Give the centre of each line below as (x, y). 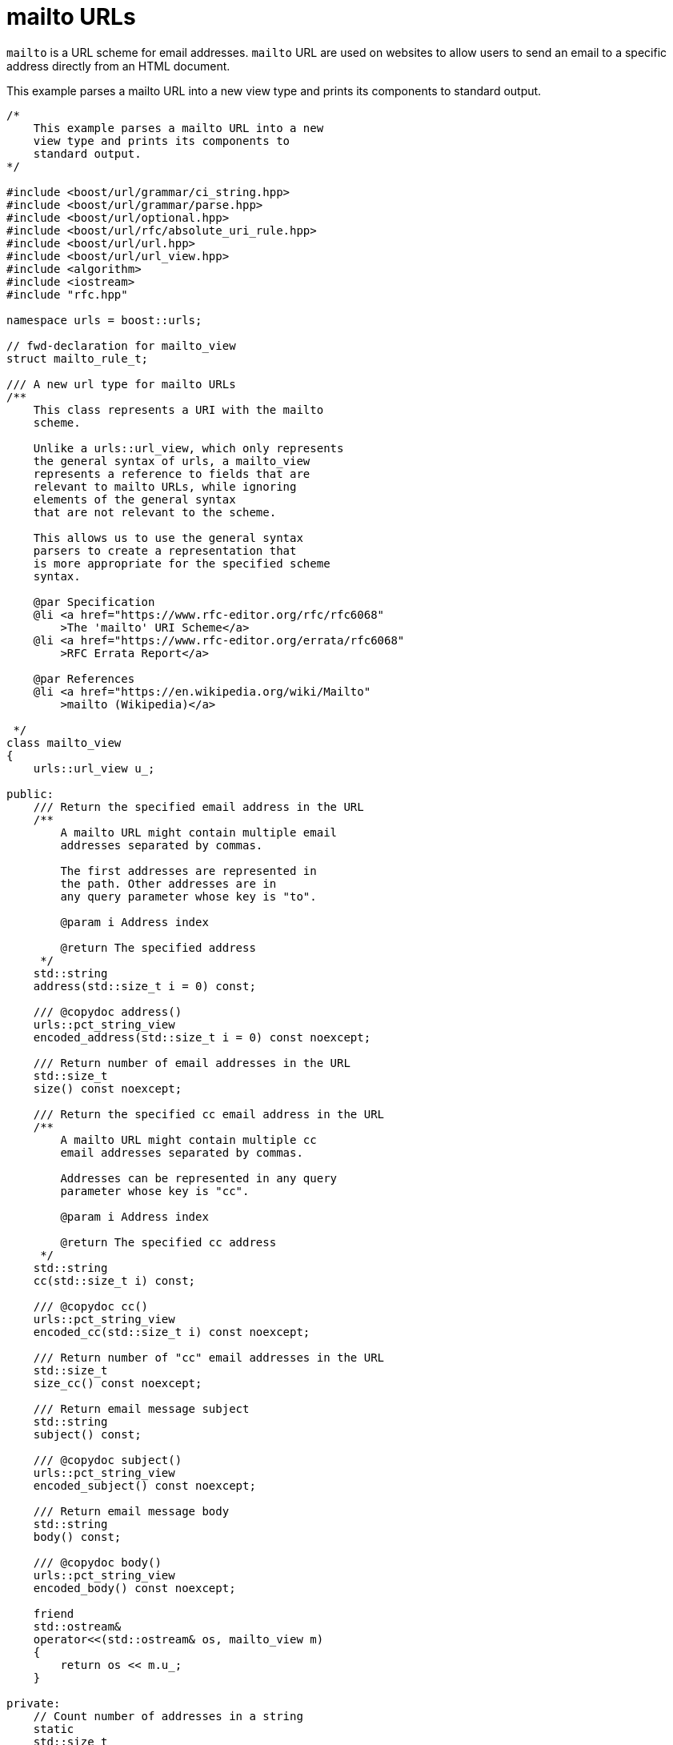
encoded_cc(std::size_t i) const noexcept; (172, 1332)
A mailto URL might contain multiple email (199, 832)
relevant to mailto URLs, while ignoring (165, 486)
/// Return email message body (131, 1511)
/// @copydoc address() (108, 1011)
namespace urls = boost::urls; (104, 320)
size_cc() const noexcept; (118, 1383)
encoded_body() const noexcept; (134, 1588)
